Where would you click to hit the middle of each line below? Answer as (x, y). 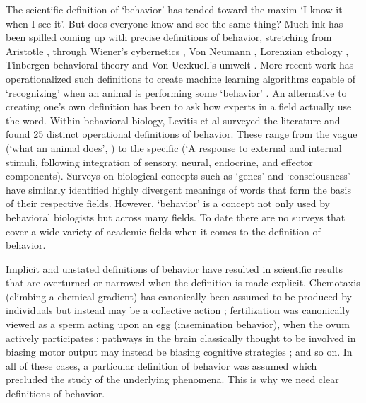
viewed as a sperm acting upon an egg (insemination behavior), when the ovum (178, 324)
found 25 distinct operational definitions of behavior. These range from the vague (182, 134)
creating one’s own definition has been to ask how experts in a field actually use (179, 106)
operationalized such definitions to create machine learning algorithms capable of (181, 78)
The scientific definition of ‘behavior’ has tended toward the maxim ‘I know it (174, 9)
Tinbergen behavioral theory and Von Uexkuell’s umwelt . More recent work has (180, 65)
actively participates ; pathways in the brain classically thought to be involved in (181, 338)
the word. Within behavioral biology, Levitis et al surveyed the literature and (173, 120)
